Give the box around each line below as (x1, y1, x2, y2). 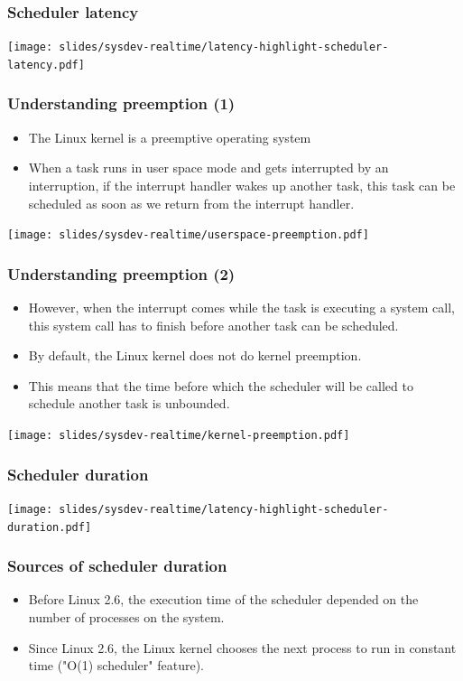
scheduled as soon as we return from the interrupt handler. (28, 193, 355, 212)
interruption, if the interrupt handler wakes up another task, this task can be (28, 175, 456, 194)
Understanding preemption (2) (7, 262, 236, 285)
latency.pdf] (7, 58, 85, 71)
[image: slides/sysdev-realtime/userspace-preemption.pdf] (7, 229, 369, 242)
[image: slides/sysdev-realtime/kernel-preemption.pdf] (7, 428, 350, 442)
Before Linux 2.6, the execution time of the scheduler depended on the (28, 590, 419, 609)
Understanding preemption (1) (7, 92, 236, 115)
